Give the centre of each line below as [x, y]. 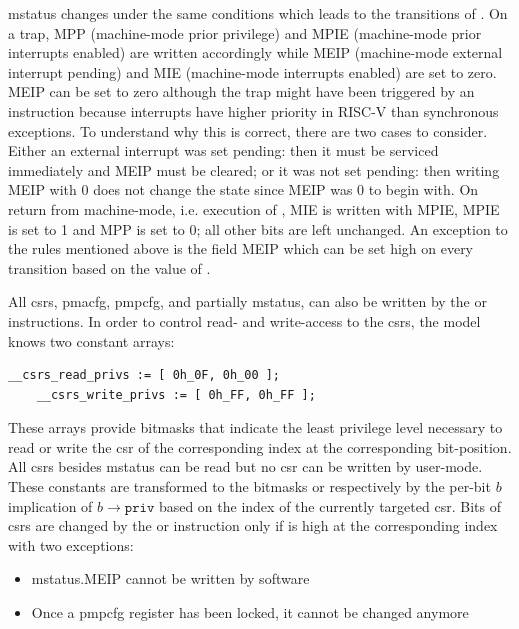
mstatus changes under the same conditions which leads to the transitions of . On [258, 13]
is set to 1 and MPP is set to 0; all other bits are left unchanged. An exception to [258, 228]
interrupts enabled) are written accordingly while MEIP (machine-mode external [255, 52]
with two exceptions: [71, 544]
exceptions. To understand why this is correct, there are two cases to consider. [248, 130]
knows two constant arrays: [91, 340]
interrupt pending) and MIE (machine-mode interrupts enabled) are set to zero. [252, 71]
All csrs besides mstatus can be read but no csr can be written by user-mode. [245, 466]
